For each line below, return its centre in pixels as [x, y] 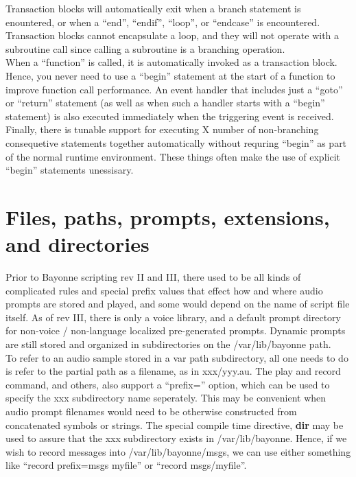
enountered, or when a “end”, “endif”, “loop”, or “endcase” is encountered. [163, 22]
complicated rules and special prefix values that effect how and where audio [164, 290]
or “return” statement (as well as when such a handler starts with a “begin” [165, 103]
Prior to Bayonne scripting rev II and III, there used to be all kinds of [153, 277]
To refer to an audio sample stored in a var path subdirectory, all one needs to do [177, 357]
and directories [78, 244]
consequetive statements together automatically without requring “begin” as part [176, 142]
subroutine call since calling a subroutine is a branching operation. [145, 48]
